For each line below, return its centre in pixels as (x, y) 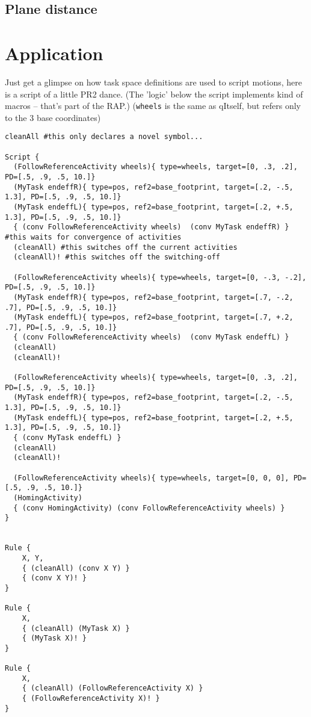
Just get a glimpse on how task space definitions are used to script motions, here (153, 82)
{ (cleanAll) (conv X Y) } (76, 568)
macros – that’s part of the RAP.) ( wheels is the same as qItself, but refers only (153, 106)
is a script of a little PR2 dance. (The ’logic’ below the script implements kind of (154, 94)
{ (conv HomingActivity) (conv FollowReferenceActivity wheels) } (149, 508)
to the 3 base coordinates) (53, 117)
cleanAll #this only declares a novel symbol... (104, 137)
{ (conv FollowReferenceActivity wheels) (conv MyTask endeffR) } (151, 227)
